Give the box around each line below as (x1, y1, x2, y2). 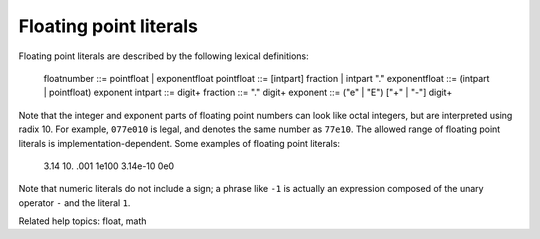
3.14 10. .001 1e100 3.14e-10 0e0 (43, 160, 175, 172)
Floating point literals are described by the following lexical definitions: (18, 50, 309, 62)
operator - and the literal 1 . (18, 196, 131, 209)
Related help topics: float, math (18, 215, 147, 227)
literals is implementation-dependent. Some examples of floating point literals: (18, 137, 340, 149)
